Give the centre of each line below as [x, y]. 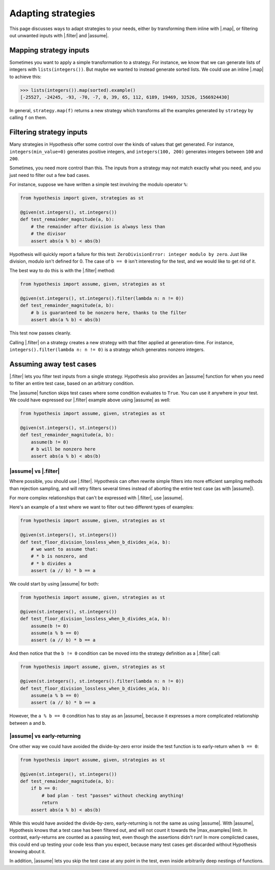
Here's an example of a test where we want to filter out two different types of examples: [102, 507]
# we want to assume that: [65, 549]
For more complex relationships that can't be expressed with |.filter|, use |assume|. [97, 498]
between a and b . [28, 723]
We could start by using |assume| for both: [54, 584]
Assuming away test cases [53, 364]
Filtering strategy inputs [48, 132]
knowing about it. [28, 852]
